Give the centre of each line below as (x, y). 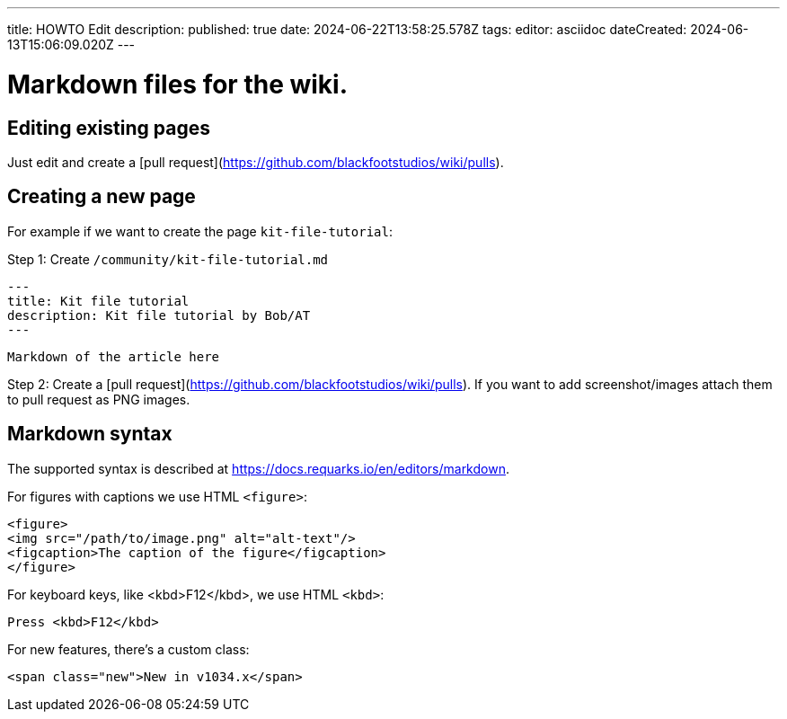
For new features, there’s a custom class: (128, 649)
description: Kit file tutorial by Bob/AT (159, 315)
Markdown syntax (90, 434)
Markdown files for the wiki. (178, 84)
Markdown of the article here (114, 356)
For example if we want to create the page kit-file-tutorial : (200, 231)
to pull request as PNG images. (99, 399)
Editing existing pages (109, 128)
